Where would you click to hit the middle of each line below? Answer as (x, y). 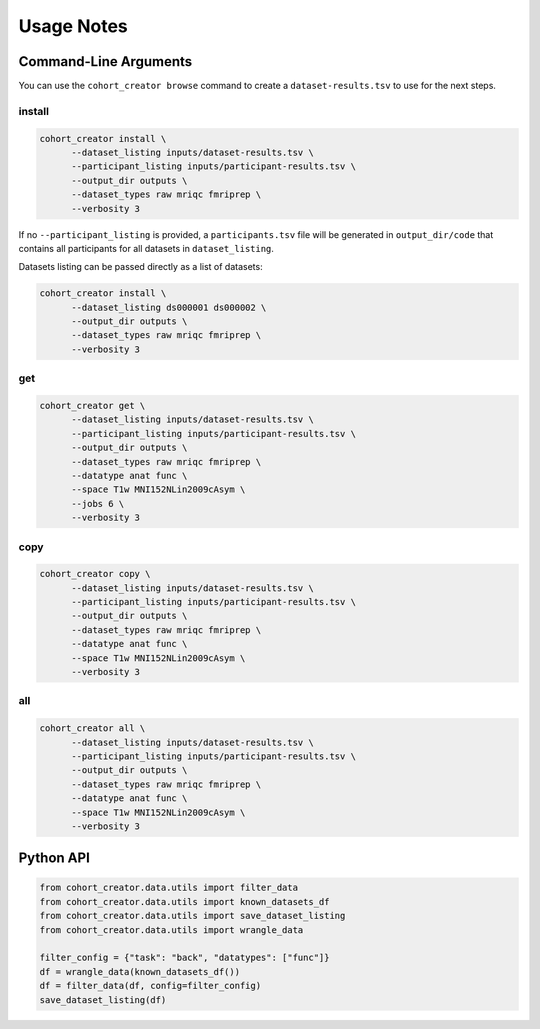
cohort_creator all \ (92, 728)
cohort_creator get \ (92, 406)
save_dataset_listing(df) (103, 999)
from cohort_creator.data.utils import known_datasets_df (184, 901)
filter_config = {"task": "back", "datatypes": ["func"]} (184, 958)
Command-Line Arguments (105, 61)
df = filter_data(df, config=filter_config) (150, 986)
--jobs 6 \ (98, 503)
